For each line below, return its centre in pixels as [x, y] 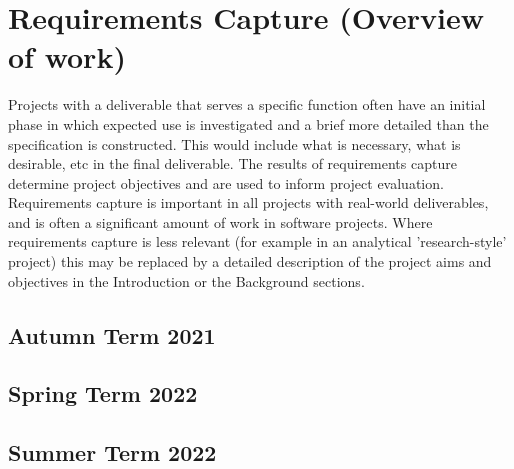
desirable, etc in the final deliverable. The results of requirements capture [232, 163]
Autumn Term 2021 [112, 334]
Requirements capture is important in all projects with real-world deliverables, [248, 202]
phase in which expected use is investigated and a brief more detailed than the [248, 123]
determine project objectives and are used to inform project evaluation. [226, 182]
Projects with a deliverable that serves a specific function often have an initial [247, 104]
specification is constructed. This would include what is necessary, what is [234, 143]
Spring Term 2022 [103, 393]
